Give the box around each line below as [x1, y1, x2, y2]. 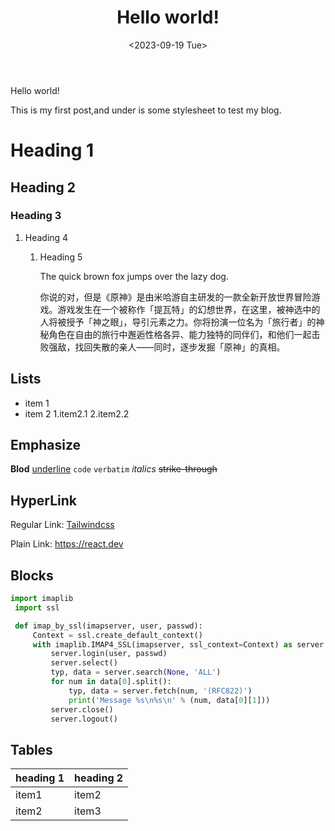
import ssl [14, 602, 60, 613]
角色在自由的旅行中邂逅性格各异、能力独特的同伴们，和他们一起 [48, 328, 312, 340]
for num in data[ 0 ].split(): [50, 677, 172, 687]
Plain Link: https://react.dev [10, 538, 124, 550]
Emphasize [10, 437, 81, 454]
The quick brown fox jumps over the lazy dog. [39, 270, 229, 282]
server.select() [50, 658, 118, 668]
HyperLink [10, 492, 77, 509]
